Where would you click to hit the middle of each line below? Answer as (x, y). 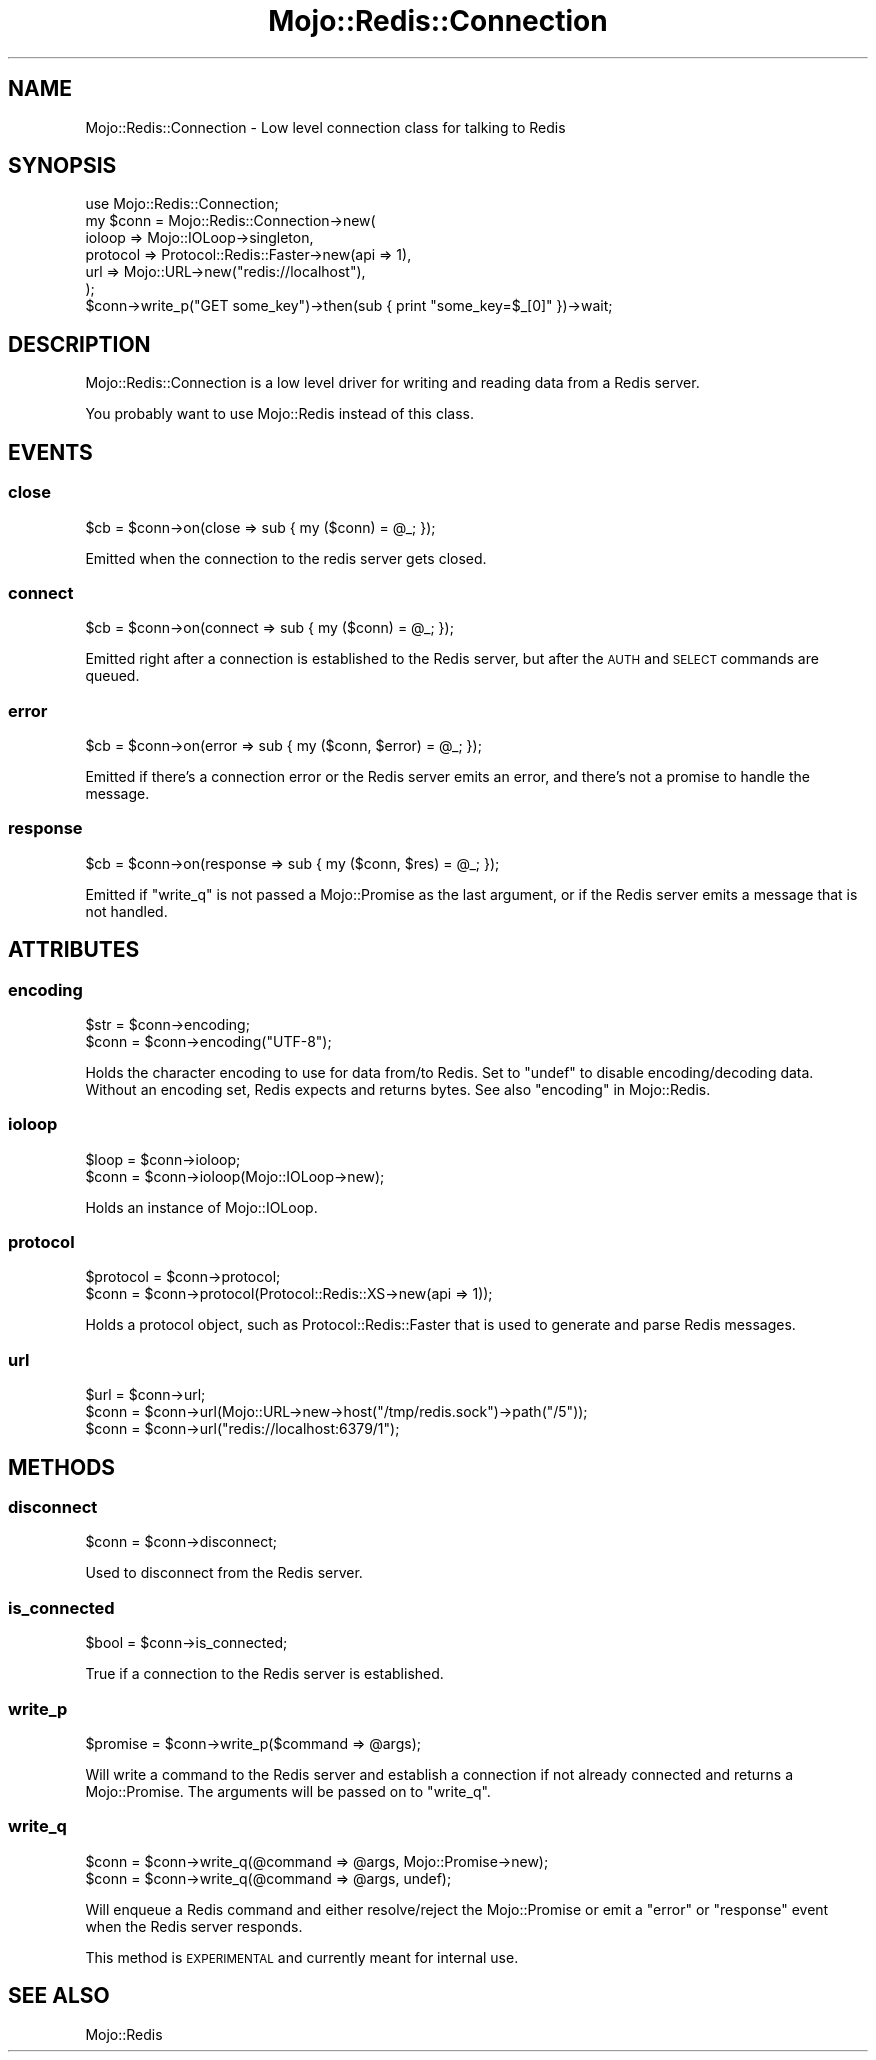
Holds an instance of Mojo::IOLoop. (201, 1207)
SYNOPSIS (62, 166)
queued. (112, 676)
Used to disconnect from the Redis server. (224, 1573)
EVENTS (50, 452)
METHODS (62, 1467)
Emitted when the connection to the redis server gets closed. (286, 558)
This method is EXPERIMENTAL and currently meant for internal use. (302, 1957)
